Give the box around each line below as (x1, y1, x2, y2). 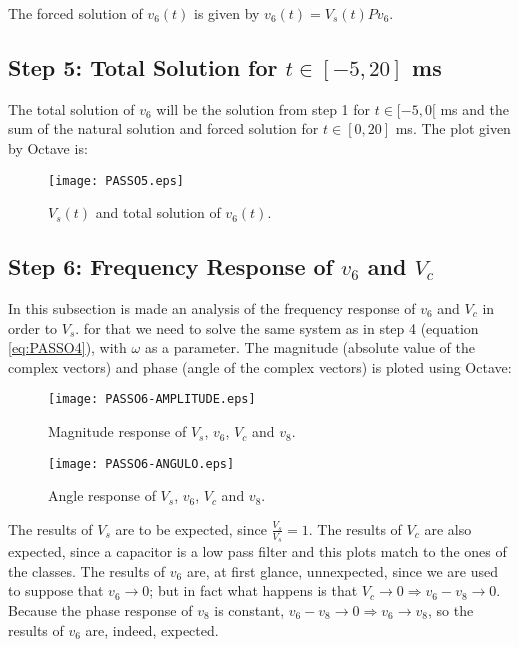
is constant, (214, 599, 285, 620)
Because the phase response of (8, 599, 193, 620)
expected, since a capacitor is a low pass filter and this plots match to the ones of (8, 541, 507, 562)
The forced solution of (8, 3, 143, 23)
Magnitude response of (48, 421, 187, 442)
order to (8, 317, 58, 338)
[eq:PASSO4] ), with (8, 337, 127, 358)
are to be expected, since (115, 518, 267, 539)
